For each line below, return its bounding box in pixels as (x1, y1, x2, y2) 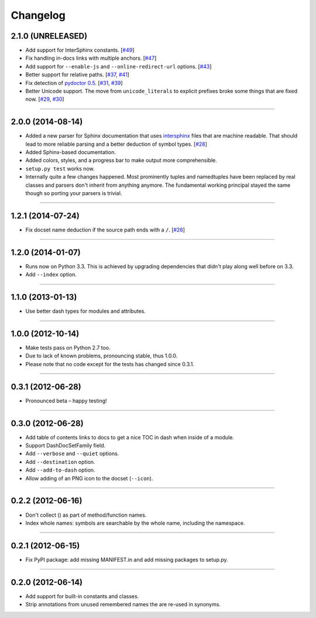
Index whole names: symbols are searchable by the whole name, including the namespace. (25, 519, 245, 527)
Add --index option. (25, 271, 77, 278)
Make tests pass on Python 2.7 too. (25, 344, 111, 351)
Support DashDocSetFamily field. (25, 442, 106, 449)
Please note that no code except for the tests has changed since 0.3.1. (25, 360, 194, 367)
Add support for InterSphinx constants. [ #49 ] (25, 47, 135, 54)
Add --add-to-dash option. (25, 466, 95, 474)
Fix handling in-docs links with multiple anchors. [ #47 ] (25, 54, 157, 62)
